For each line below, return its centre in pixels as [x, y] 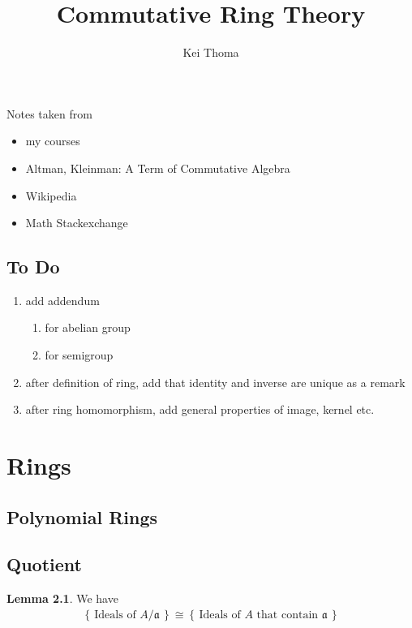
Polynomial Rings [82, 516]
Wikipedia [51, 195]
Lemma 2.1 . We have [62, 598]
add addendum [62, 300]
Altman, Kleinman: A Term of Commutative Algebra [158, 168]
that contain [288, 615]
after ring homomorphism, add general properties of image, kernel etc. [200, 409]
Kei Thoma [211, 52]
